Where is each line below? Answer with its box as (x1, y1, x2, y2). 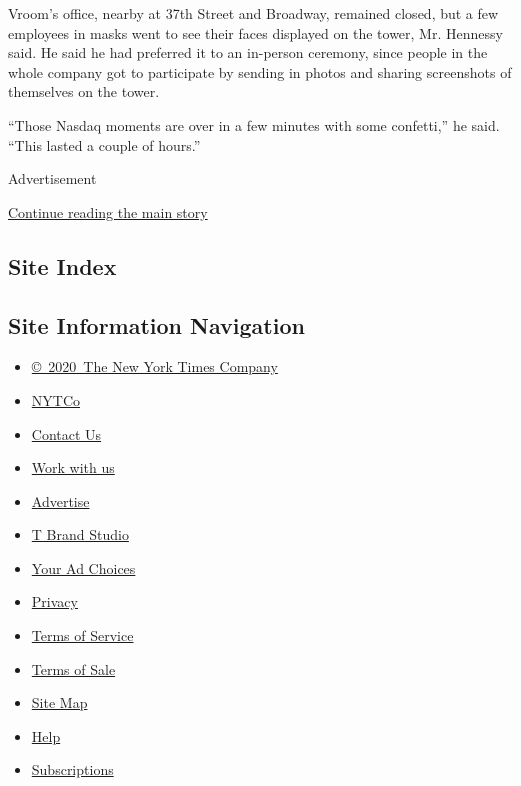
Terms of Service (31, 625, 134, 646)
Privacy (31, 591, 78, 612)
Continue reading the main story (8, 201, 208, 222)
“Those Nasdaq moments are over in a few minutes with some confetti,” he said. (8, 114, 500, 135)
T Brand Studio (31, 524, 129, 545)
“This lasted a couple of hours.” (8, 134, 201, 155)
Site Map (31, 692, 88, 713)
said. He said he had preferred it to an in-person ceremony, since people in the (8, 42, 488, 63)
